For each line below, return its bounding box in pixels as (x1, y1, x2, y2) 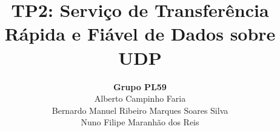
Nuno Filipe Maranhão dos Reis (81, 116, 199, 128)
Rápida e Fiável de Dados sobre (4, 21, 276, 46)
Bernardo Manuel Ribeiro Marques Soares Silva (52, 104, 228, 116)
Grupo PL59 (113, 80, 167, 93)
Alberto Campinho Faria (94, 92, 186, 105)
